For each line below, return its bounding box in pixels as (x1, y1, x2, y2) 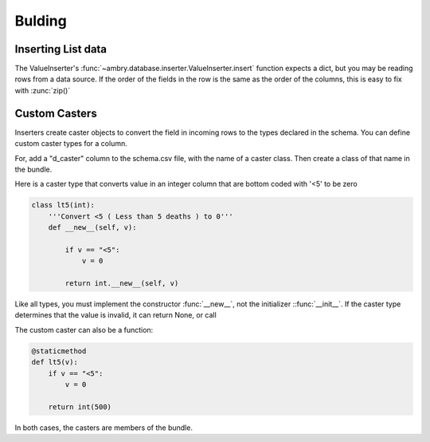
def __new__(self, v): (48, 223, 137, 232)
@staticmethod (31, 346, 87, 355)
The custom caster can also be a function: (14, 325, 154, 334)
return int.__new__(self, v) (64, 279, 179, 288)
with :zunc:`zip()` (14, 85, 71, 95)
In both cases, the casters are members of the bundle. (14, 423, 193, 432)
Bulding (14, 12, 67, 30)
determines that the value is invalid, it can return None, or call (14, 310, 217, 320)
